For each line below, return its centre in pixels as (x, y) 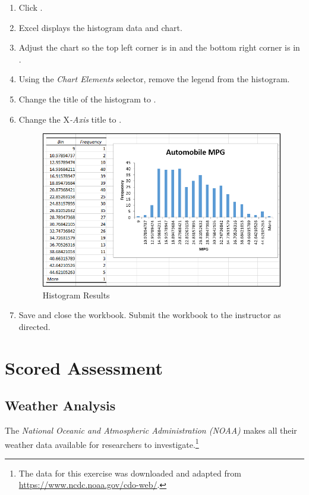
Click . (31, 7)
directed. (34, 326)
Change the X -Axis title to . (70, 119)
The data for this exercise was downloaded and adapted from (130, 473)
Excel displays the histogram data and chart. (100, 27)
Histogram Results (76, 295)
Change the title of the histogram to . (87, 99)
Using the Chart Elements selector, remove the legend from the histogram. (154, 79)
